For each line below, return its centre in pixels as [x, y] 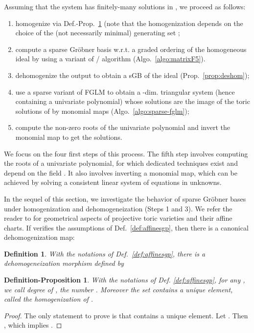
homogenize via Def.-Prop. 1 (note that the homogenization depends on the [129, 23]
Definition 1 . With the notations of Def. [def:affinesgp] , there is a [105, 253]
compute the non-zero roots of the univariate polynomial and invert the [123, 127]
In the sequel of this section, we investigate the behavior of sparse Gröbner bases [125, 198]
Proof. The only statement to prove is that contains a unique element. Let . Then [126, 315]
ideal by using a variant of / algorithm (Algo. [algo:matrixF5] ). [110, 59]
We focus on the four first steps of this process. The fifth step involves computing [126, 153]
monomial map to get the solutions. [69, 137]
